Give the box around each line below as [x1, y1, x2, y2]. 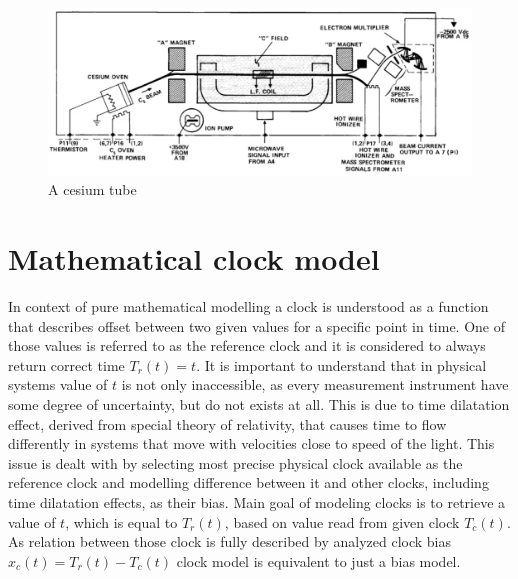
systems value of [8, 374, 108, 395]
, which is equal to [65, 511, 178, 532]
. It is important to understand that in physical [196, 354, 487, 375]
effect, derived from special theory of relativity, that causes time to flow [8, 413, 447, 434]
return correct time [8, 354, 125, 375]
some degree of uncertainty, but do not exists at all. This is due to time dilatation [8, 393, 510, 414]
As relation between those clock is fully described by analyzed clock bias [8, 531, 451, 552]
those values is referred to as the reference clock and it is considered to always [8, 335, 486, 356]
